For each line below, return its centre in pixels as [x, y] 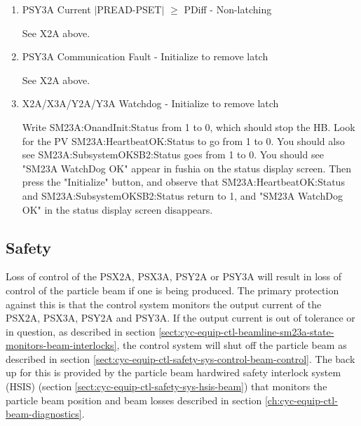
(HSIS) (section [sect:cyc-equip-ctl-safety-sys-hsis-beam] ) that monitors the [166, 386]
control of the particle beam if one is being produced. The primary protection [172, 290]
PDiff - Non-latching [228, 9]
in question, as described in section [81, 331]
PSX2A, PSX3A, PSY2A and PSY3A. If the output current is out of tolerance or [180, 318]
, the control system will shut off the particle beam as [232, 345]
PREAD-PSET [129, 9]
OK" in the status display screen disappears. [117, 209]
